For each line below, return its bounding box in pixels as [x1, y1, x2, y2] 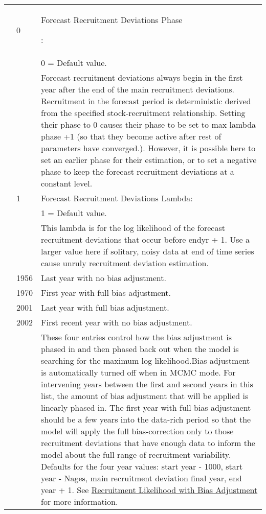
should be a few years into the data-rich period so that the [41, 413, 251, 425]
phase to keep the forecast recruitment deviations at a [41, 166, 234, 177]
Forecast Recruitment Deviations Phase [41, 14, 183, 26]
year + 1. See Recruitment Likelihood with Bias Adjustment [41, 484, 258, 496]
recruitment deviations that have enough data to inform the [41, 437, 255, 449]
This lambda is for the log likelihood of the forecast [41, 222, 225, 233]
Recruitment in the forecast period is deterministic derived [41, 95, 251, 107]
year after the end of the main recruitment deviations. [41, 83, 235, 95]
